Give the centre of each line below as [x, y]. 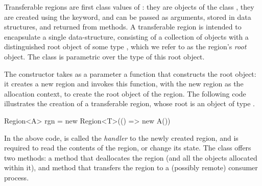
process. [17, 177]
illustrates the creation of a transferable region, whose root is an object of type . [130, 103]
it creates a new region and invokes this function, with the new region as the [124, 84]
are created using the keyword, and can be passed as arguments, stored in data [128, 17]
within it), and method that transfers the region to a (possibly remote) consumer [131, 167]
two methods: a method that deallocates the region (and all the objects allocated [131, 157]
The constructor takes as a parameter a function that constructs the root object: [130, 73]
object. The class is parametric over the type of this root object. [104, 56]
